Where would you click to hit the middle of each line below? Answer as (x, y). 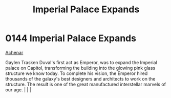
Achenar (14, 52)
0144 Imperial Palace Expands (71, 38)
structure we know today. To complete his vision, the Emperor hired (77, 73)
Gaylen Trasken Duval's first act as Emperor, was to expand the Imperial (81, 62)
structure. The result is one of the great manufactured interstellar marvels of (86, 84)
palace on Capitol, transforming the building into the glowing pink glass (80, 68)
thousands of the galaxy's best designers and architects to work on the (80, 79)
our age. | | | (18, 90)
